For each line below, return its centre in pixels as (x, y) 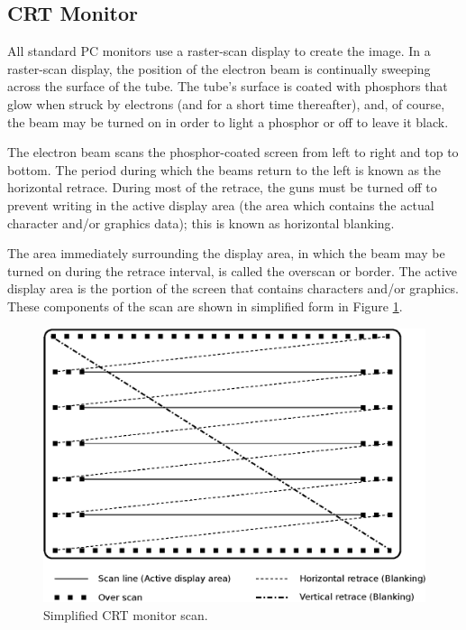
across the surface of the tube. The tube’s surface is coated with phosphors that (228, 86)
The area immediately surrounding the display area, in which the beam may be (226, 253)
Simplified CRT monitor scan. (126, 614)
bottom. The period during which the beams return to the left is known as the (224, 169)
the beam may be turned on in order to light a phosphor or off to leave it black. (228, 121)
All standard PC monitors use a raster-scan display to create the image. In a (219, 51)
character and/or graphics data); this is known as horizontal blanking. (201, 222)
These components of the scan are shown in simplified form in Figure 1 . (205, 306)
